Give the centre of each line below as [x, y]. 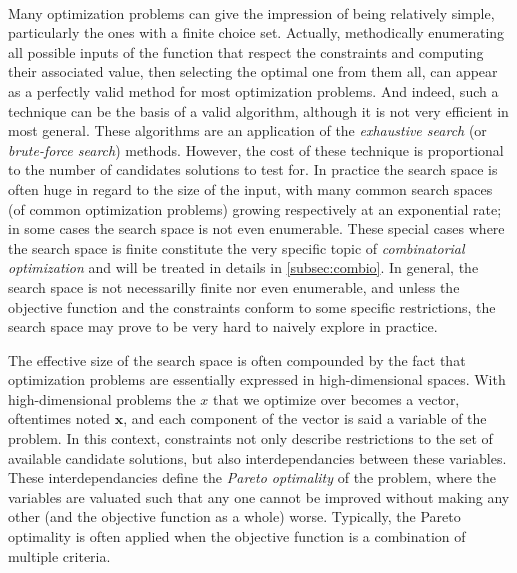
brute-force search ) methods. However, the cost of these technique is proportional [256, 149]
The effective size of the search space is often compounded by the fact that [237, 359]
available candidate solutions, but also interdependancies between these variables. [257, 457]
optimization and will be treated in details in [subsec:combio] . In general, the [243, 267]
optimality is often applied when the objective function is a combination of [237, 536]
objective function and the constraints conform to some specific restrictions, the [252, 306]
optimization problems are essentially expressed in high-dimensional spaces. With [257, 379]
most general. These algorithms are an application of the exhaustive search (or [247, 130]
